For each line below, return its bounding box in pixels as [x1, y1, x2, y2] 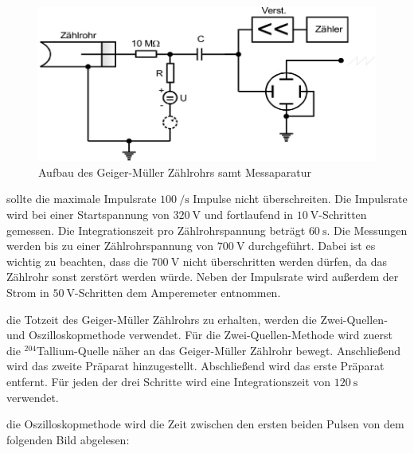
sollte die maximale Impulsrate [6, 190, 157, 207]
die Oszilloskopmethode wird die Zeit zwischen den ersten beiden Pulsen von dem [6, 416, 404, 432]
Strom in [6, 284, 49, 300]
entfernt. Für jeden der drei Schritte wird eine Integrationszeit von [6, 373, 331, 389]
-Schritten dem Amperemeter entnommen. [74, 284, 281, 300]
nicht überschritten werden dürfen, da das [182, 252, 388, 269]
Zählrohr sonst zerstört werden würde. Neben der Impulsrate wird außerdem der [6, 268, 399, 285]
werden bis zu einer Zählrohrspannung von [6, 237, 214, 254]
